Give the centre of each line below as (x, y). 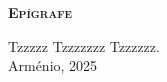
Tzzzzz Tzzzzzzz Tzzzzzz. (84, 45)
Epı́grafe (40, 12)
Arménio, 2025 (53, 65)
